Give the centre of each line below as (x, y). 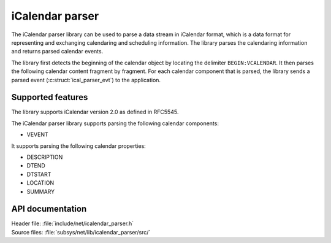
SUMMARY (41, 191)
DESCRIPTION (45, 157)
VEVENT (37, 134)
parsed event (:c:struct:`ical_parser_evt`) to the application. (86, 80)
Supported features (50, 97)
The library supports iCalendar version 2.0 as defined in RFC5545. (95, 112)
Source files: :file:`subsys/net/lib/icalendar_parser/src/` (81, 232)
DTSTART (39, 174)
